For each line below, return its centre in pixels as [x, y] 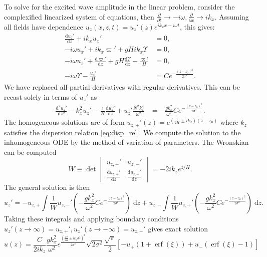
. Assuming [232, 16]
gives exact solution [178, 228]
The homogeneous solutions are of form [64, 122]
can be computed [30, 152]
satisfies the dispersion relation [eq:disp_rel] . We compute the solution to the [122, 132]
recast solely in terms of [41, 96]
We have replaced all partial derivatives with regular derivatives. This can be [122, 86]
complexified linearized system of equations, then [79, 16]
